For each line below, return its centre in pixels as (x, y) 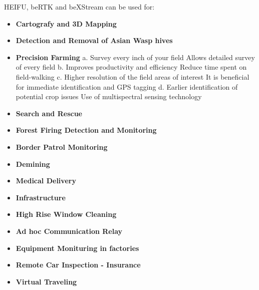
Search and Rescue (49, 113)
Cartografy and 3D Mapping (66, 23)
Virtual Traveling (46, 281)
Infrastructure (41, 197)
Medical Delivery (46, 181)
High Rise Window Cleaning (66, 214)
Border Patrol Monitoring (62, 147)
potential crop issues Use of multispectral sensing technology (109, 96)
